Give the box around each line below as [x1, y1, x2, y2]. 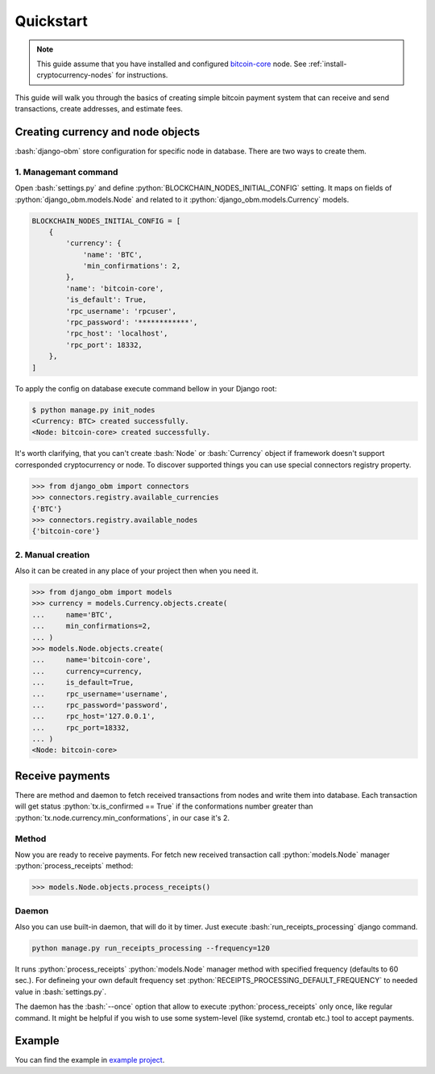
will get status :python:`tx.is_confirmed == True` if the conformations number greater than [14, 801, 313, 811]
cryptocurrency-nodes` [36, 70, 114, 80]
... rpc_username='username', [31, 689, 168, 698]
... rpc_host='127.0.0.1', [31, 712, 156, 721]
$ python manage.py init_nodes [31, 405, 156, 415]
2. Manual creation [14, 549, 90, 560]
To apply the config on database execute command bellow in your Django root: [14, 383, 277, 393]
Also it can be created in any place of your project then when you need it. [14, 566, 259, 576]
